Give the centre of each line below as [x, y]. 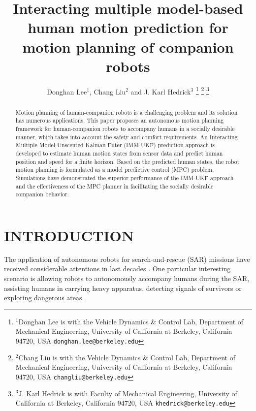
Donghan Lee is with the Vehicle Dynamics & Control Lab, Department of [131, 321]
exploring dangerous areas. [44, 298]
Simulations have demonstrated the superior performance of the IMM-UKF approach [125, 177]
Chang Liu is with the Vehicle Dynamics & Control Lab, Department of [127, 357]
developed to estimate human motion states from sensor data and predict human [119, 153]
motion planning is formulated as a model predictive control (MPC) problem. [115, 170]
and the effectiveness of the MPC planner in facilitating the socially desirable [114, 186]
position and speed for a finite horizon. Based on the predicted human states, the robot [128, 161]
